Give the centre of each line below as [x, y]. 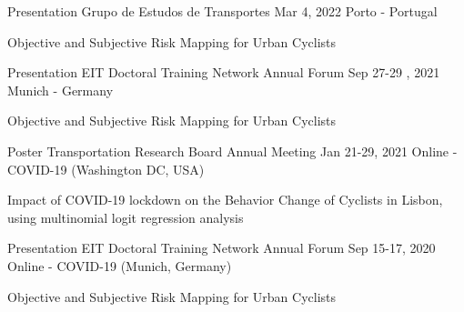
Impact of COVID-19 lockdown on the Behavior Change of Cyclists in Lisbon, [225, 200]
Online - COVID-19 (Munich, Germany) [120, 265]
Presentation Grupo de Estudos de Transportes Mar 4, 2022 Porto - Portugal [222, 11]
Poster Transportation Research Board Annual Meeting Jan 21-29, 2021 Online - [232, 151]
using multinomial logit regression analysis [126, 217]
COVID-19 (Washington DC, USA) [106, 169]
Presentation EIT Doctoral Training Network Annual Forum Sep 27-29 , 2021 [224, 72]
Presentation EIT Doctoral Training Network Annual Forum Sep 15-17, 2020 [222, 248]
